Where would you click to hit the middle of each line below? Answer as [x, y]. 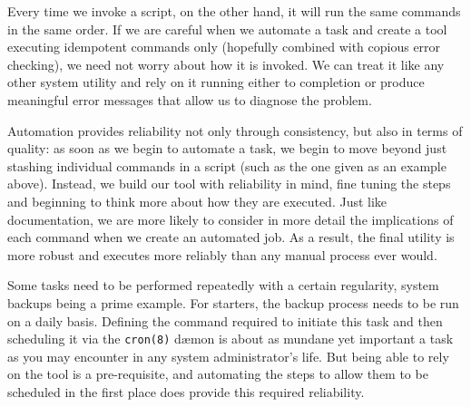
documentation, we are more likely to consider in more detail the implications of [231, 219]
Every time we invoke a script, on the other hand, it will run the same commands [234, 11]
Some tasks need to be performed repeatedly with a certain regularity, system [223, 285]
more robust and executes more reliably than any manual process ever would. [222, 254]
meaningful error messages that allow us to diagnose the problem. [190, 99]
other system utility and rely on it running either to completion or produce [216, 82]
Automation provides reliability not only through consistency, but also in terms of [235, 130]
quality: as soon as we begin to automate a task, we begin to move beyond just [227, 148]
